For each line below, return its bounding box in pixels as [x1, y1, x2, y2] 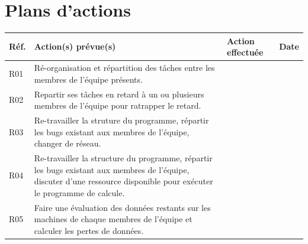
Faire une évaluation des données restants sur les [34, 201, 211, 213]
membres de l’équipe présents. [34, 73, 143, 85]
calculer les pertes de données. [34, 224, 144, 236]
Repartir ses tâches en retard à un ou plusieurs [34, 87, 204, 100]
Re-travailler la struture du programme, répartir [34, 113, 209, 126]
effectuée [227, 46, 264, 58]
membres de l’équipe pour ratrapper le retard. [34, 99, 201, 112]
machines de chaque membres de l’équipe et [34, 213, 192, 225]
